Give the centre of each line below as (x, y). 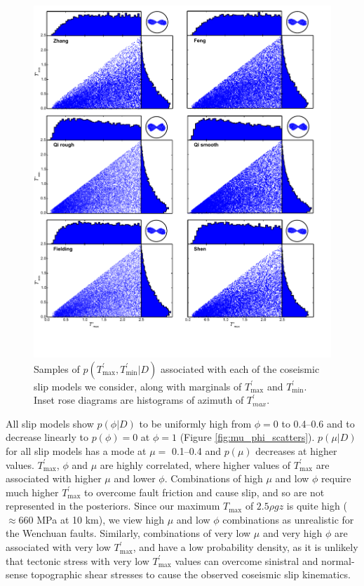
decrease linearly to (47, 437)
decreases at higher (296, 450)
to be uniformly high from (195, 423)
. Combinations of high (214, 478)
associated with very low (58, 547)
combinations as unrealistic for (288, 519)
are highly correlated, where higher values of (195, 464)
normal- (338, 560)
